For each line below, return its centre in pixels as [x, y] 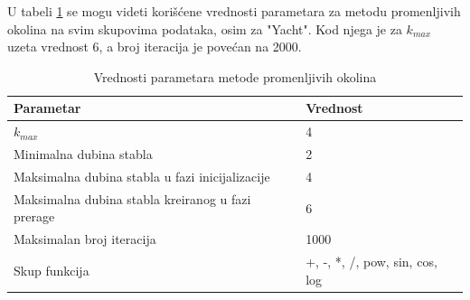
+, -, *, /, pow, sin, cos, [371, 262]
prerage [34, 216]
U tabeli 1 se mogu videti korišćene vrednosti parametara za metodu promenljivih [234, 11]
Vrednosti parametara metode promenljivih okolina [235, 76]
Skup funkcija [52, 270]
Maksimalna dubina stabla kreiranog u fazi [132, 198]
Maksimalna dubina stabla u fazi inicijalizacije [142, 176]
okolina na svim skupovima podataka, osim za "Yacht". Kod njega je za [205, 28]
